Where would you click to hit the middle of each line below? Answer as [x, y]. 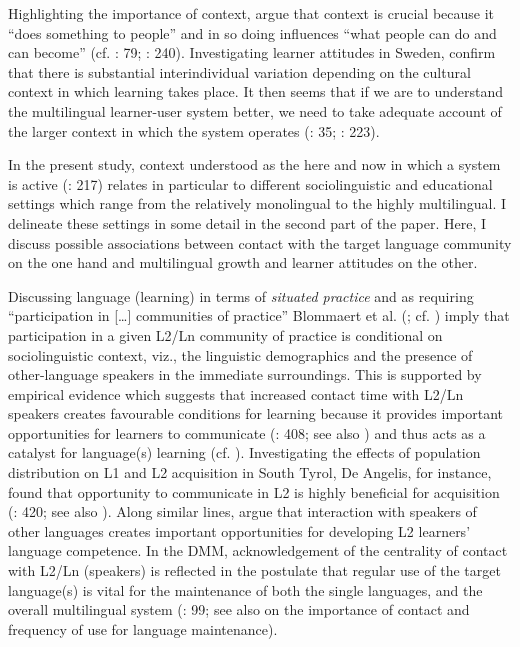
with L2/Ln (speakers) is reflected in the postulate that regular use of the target [254, 570]
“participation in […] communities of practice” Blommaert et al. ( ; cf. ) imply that [259, 315]
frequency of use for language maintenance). [143, 628]
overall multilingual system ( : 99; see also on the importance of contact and [239, 609]
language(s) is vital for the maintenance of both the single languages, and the [245, 589]
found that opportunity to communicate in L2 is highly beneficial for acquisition [254, 491]
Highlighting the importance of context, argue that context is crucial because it [251, 13]
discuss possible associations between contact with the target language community [260, 242]
